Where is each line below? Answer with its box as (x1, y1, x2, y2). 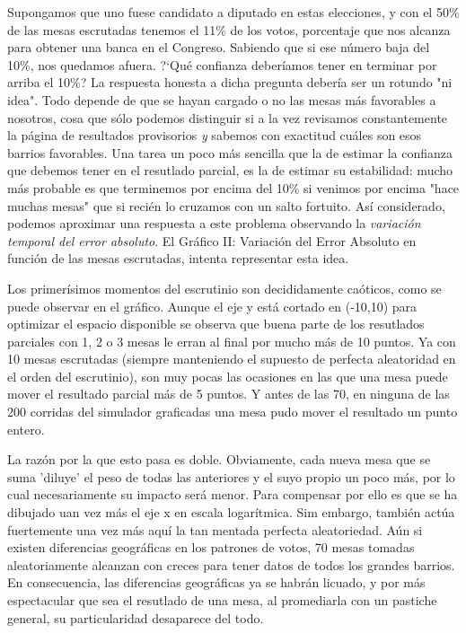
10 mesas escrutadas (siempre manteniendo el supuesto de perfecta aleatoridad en (7, 349, 456, 368)
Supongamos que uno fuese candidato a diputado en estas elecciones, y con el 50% (7, 3, 460, 21)
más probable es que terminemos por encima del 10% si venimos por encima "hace (7, 178, 460, 197)
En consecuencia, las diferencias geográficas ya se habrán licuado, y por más (7, 573, 426, 592)
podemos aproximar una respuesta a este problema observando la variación (7, 214, 421, 233)
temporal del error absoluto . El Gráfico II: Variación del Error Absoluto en (7, 231, 417, 250)
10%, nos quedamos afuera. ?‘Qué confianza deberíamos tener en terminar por (7, 55, 437, 74)
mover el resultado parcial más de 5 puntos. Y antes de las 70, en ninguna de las (7, 384, 450, 403)
